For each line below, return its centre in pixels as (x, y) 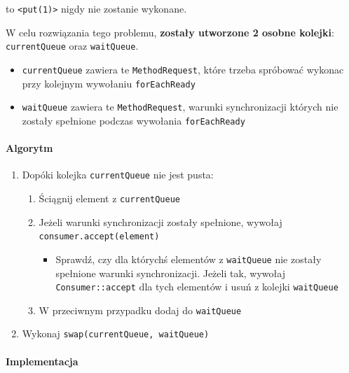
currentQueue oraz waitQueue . (72, 46)
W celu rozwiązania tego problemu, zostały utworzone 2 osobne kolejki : (170, 32)
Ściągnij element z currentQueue (109, 198)
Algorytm (29, 148)
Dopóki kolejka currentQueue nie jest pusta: (118, 175)
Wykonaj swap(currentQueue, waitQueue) (116, 333)
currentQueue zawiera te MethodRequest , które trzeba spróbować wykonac (183, 69)
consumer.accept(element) (99, 237)
